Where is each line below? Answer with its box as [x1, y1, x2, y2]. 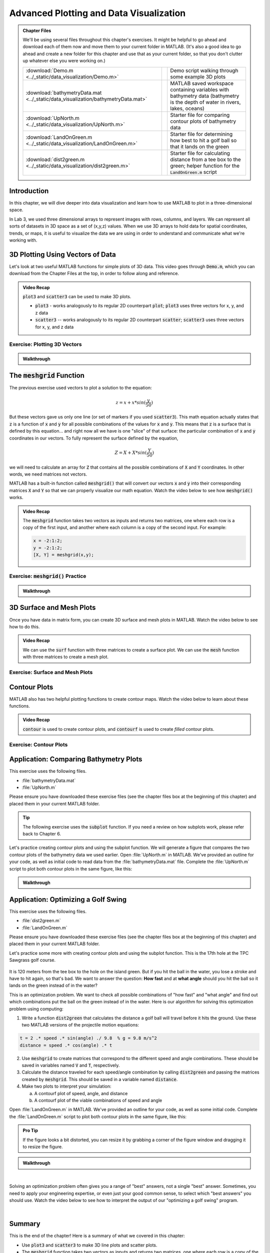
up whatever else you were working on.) [22, 58, 106, 64]
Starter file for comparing [170, 111, 230, 118]
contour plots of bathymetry [170, 118, 236, 125]
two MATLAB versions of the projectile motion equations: [21, 1022, 139, 1028]
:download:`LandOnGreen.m [25, 133, 92, 140]
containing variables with [170, 86, 229, 93]
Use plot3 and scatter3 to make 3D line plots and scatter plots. [21, 1242, 157, 1248]
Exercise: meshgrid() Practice [9, 573, 86, 580]
